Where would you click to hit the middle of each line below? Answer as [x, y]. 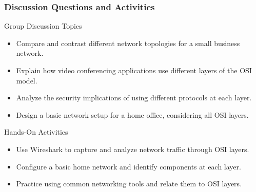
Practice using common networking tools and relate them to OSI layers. [129, 184]
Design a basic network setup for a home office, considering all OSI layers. [132, 114]
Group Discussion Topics [43, 26]
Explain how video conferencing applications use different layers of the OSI [134, 70]
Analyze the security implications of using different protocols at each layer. [134, 98]
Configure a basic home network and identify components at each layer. [129, 166]
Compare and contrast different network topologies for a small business [128, 43]
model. [27, 80]
